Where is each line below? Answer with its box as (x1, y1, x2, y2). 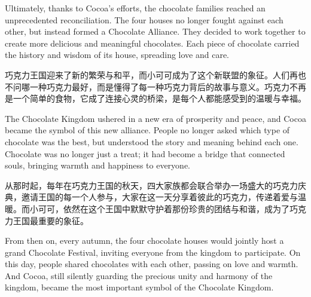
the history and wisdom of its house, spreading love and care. (5, 48, 230, 61)
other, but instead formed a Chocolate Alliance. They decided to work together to (5, 25, 306, 38)
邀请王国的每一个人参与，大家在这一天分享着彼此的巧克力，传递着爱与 (21, 191, 298, 203)
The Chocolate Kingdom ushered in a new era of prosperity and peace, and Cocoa (5, 112, 306, 124)
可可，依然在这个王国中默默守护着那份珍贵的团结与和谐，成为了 (38, 202, 289, 215)
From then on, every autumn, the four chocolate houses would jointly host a (5, 234, 284, 247)
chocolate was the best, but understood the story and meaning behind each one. (5, 135, 298, 148)
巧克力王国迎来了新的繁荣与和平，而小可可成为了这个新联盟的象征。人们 (5, 68, 289, 81)
